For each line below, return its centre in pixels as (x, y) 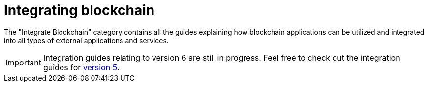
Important (23, 62)
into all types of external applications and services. (86, 40)
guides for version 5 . (81, 67)
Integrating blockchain (79, 10)
